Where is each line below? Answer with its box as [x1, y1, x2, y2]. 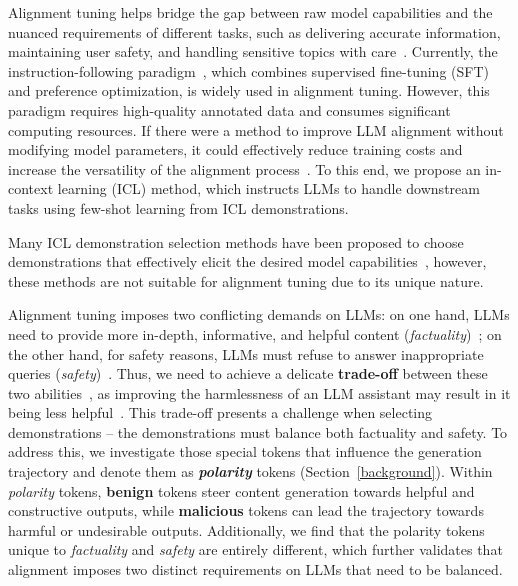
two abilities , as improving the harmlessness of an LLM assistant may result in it [8, 382, 511, 403]
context [8, 178, 54, 199]
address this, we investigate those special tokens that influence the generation [8, 441, 482, 462]
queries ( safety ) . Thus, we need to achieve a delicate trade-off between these [8, 363, 488, 384]
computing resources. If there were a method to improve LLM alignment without [8, 119, 504, 140]
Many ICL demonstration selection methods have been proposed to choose [8, 231, 464, 252]
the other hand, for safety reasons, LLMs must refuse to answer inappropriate [8, 343, 484, 364]
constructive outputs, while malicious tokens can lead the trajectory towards [8, 500, 484, 521]
